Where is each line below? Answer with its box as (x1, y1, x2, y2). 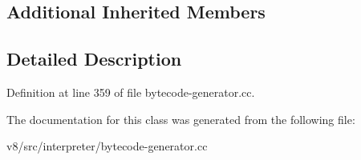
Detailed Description (6, 46, 182, 71)
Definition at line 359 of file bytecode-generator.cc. (6, 83, 255, 100)
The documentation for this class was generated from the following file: (6, 110, 355, 127)
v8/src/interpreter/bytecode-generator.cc (6, 138, 208, 154)
